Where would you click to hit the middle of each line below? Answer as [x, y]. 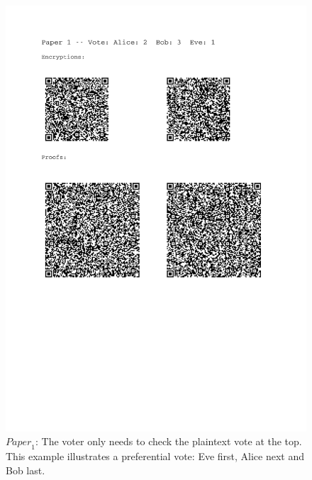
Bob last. [26, 470]
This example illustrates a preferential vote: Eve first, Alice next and [155, 456]
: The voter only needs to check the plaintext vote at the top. [169, 441]
